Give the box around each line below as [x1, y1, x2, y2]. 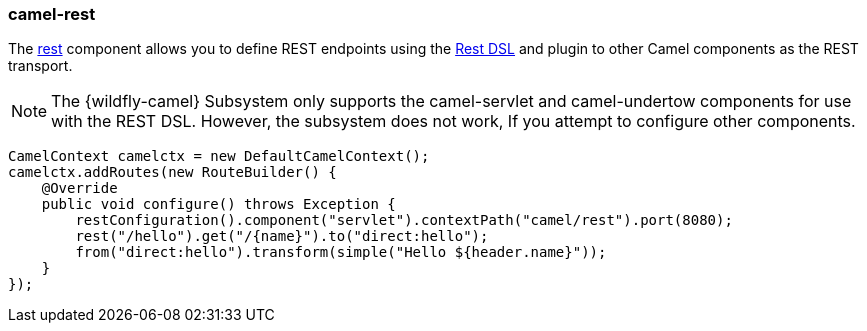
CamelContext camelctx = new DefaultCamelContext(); [8, 148, 430, 165]
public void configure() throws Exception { [41, 196, 396, 213]
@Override [41, 180, 118, 197]
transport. [8, 57, 73, 75]
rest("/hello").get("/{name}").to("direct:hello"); [75, 228, 489, 245]
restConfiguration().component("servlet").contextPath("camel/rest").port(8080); [75, 212, 733, 229]
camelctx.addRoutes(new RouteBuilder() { [8, 164, 337, 181]
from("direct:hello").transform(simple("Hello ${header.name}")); [75, 244, 607, 261]
